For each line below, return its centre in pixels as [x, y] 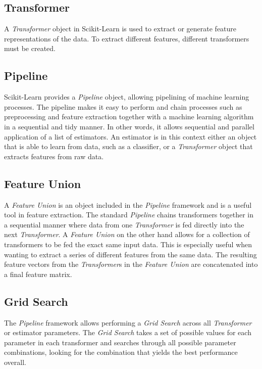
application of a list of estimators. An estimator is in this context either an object [130, 136]
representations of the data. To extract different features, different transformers [127, 38]
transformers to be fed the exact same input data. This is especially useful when [128, 244]
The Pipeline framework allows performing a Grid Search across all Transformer [128, 322]
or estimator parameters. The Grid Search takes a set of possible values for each [128, 332]
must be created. [30, 48]
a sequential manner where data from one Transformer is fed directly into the [124, 224]
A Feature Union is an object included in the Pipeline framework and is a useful [128, 204]
